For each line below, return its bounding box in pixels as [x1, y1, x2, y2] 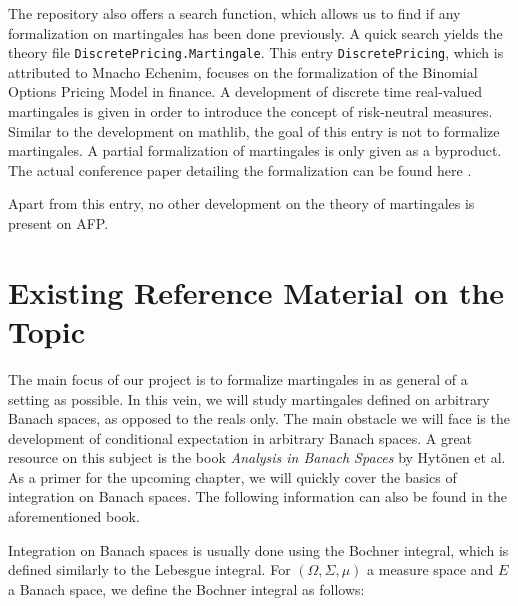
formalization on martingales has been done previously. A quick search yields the [8, 22, 503, 43]
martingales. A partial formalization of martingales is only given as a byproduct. [8, 140, 502, 161]
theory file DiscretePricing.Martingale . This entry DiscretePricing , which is [8, 42, 504, 63]
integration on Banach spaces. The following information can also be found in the [8, 486, 508, 507]
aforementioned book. [8, 506, 140, 527]
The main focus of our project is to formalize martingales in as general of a [8, 368, 468, 389]
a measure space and [367, 559, 494, 580]
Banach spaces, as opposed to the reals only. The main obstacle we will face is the [8, 408, 510, 429]
